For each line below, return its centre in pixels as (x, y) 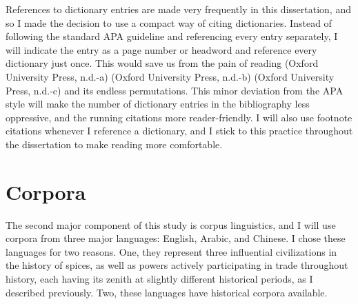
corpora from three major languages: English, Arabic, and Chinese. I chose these (176, 238)
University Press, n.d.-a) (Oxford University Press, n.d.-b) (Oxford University (170, 76)
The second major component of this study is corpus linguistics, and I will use (171, 224)
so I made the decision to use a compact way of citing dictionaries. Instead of (169, 22)
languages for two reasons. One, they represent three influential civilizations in (171, 251)
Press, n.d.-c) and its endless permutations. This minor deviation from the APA (175, 90)
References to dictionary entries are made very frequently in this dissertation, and (178, 9)
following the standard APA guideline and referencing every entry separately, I (172, 36)
